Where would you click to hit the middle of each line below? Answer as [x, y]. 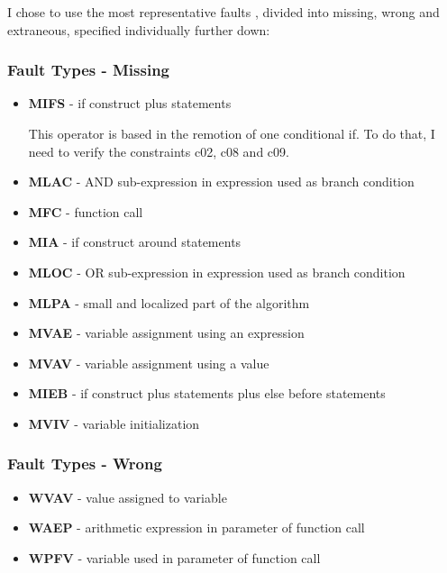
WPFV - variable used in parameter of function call [174, 557]
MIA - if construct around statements [135, 242]
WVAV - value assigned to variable [128, 497]
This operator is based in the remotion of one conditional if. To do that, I [232, 133]
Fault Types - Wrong [85, 464]
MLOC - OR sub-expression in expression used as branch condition [217, 272]
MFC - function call [86, 211]
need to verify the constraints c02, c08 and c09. [159, 151]
